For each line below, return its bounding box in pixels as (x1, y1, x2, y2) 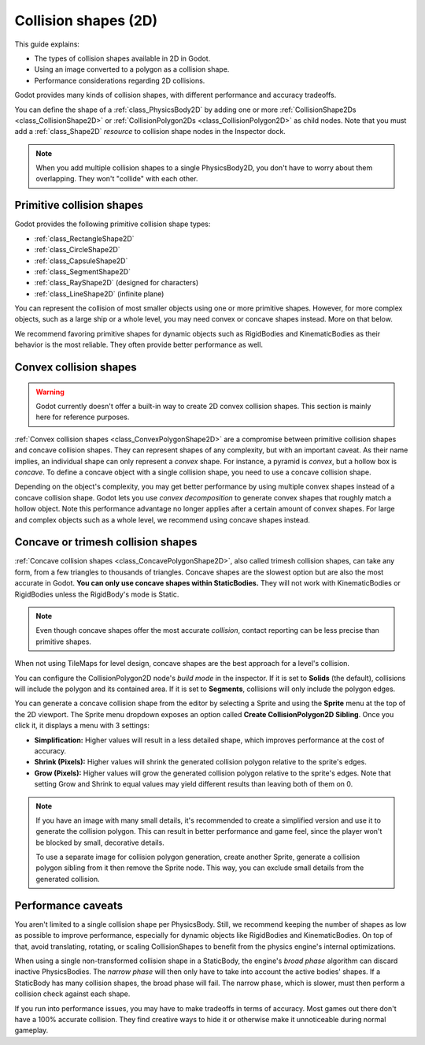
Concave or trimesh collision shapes (14, 536, 198, 549)
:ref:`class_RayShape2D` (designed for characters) (34, 278, 199, 288)
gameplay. (14, 1025, 49, 1036)
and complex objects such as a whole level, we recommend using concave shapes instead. (14, 515, 311, 524)
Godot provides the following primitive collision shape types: (14, 219, 211, 229)
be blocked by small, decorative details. (35, 838, 164, 847)
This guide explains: (14, 39, 80, 49)
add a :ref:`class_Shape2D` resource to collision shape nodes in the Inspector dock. (14, 127, 286, 136)
